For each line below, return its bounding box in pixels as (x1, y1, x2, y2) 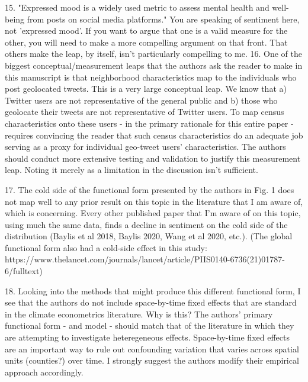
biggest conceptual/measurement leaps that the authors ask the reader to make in (5, 59, 303, 71)
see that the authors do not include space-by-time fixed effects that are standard (5, 296, 297, 309)
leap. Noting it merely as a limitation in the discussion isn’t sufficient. (5, 163, 258, 176)
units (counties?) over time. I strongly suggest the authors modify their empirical (5, 354, 299, 367)
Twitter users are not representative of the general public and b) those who (5, 94, 278, 106)
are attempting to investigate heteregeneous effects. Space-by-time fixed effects (5, 331, 290, 344)
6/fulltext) (5, 265, 43, 277)
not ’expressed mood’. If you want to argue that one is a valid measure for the (5, 24, 288, 37)
